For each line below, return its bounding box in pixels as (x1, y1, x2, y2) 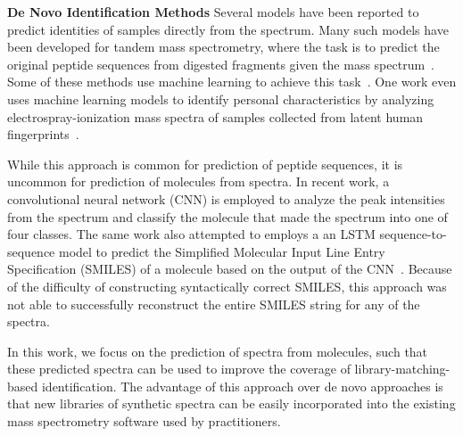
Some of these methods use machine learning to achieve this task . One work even (7, 72, 457, 91)
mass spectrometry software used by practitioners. (7, 412, 281, 431)
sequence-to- (379, 225, 447, 243)
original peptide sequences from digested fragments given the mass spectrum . (7, 54, 435, 73)
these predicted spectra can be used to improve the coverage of (7, 359, 351, 378)
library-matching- (354, 359, 451, 378)
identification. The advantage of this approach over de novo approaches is (41, 376, 443, 395)
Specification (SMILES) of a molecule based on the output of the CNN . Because (7, 259, 452, 278)
